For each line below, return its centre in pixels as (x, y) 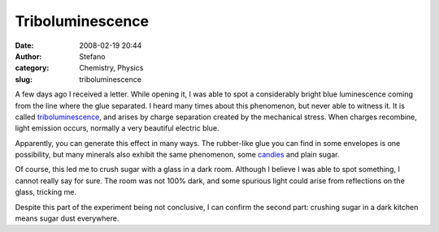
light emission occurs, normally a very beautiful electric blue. (117, 128)
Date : (24, 45)
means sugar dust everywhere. (67, 218)
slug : (24, 79)
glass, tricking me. (46, 192)
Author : (28, 56)
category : (32, 68)
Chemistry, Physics (111, 68)
